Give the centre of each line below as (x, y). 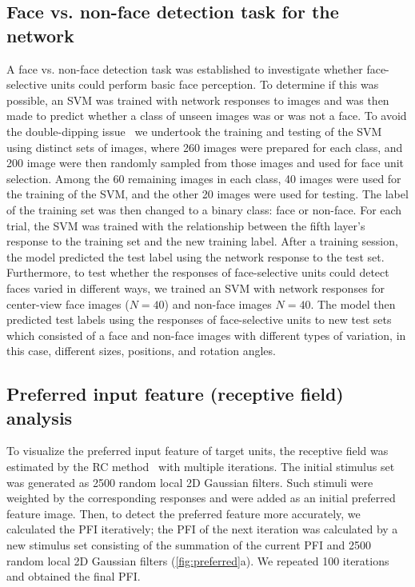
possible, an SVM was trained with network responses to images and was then (198, 100)
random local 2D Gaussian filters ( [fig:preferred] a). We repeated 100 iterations (198, 560)
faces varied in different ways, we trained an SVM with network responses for (196, 288)
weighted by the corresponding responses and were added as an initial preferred (201, 498)
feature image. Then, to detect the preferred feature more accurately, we (184, 513)
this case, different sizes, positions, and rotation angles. (141, 351)
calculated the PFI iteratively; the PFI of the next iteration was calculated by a (202, 529)
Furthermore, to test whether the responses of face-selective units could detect (198, 272)
